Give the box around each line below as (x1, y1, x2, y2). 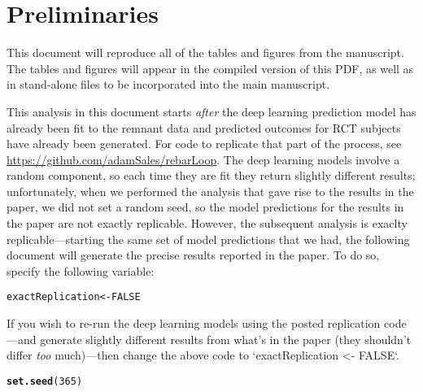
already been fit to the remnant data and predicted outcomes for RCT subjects (7, 119, 401, 136)
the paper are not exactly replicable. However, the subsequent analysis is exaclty (7, 215, 408, 232)
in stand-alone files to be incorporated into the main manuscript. (7, 76, 330, 93)
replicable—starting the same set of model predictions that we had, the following (7, 230, 410, 247)
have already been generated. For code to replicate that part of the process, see (7, 135, 402, 152)
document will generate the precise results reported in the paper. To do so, (7, 246, 380, 264)
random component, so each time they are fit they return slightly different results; (7, 167, 416, 184)
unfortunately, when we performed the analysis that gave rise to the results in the (7, 182, 414, 199)
